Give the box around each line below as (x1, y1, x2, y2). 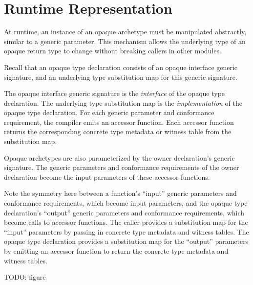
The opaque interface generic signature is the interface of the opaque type (4, 88, 225, 98)
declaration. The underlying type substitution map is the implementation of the (4, 97, 242, 108)
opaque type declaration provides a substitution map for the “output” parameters (4, 236, 249, 246)
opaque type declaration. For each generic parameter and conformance (4, 107, 214, 118)
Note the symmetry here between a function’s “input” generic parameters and (4, 188, 237, 198)
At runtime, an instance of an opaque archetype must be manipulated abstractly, (4, 26, 247, 37)
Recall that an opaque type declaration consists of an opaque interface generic (4, 62, 238, 72)
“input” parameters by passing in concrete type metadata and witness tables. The (4, 226, 249, 237)
